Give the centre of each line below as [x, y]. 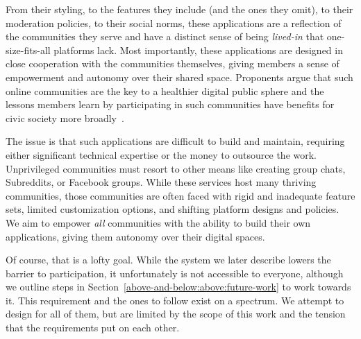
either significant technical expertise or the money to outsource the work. [161, 154]
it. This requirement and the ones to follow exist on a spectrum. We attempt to [175, 300]
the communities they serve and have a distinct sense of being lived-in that [165, 36]
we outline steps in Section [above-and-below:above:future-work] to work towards [178, 287]
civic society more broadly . [65, 118]
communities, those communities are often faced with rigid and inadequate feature [180, 195]
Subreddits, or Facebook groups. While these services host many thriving [161, 182]
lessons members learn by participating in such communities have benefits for [170, 104]
